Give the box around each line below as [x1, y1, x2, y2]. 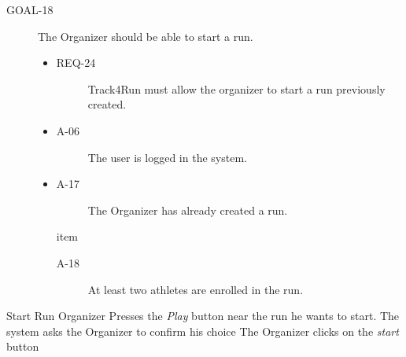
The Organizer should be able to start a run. [38, 28, 253, 44]
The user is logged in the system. [87, 149, 247, 165]
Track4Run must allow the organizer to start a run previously [87, 80, 386, 97]
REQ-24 [56, 54, 96, 71]
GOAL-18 [6, 2, 54, 17]
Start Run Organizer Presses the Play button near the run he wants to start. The [6, 307, 400, 324]
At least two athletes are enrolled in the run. [87, 281, 304, 297]
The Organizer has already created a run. [87, 201, 288, 218]
